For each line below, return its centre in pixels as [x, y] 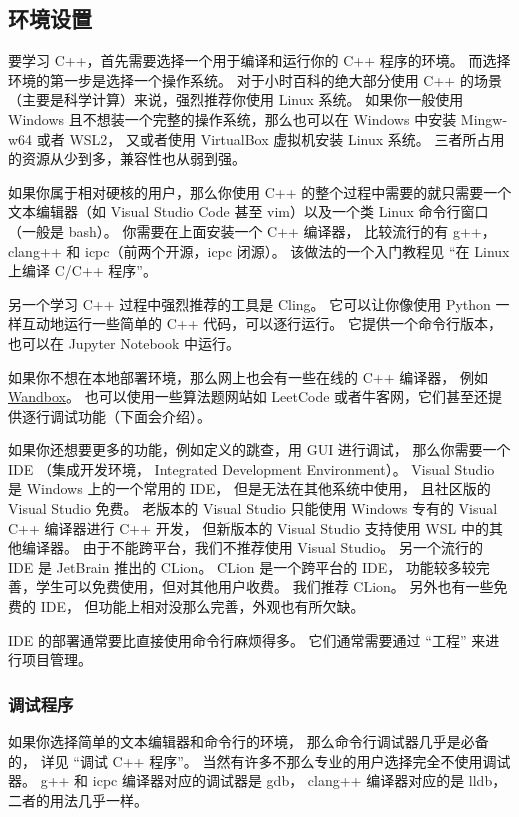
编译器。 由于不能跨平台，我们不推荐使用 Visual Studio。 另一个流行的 [252, 547]
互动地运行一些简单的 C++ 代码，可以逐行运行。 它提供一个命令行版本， [261, 323]
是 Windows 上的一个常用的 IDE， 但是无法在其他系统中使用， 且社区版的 [249, 488]
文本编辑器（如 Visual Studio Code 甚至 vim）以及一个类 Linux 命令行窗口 [248, 211]
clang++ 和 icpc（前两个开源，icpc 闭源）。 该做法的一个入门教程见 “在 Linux [259, 250]
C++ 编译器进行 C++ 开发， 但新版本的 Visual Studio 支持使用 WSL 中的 [248, 527]
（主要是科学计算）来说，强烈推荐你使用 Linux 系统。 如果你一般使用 [236, 99]
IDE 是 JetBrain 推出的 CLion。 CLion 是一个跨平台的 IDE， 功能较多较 [242, 566]
